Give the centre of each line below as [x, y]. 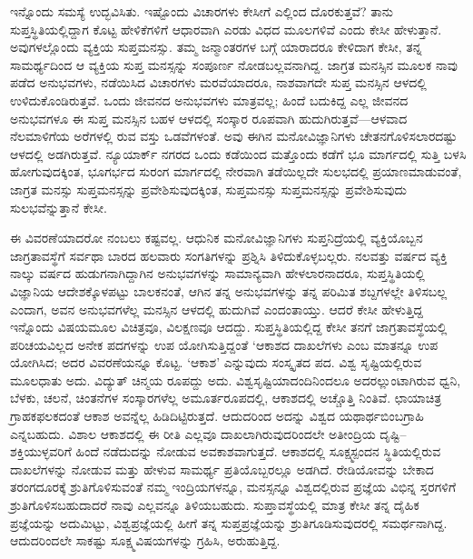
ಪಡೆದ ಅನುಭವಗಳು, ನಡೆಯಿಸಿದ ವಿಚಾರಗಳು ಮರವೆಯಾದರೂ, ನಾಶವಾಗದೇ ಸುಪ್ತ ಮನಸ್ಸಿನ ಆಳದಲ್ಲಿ [218, 82]
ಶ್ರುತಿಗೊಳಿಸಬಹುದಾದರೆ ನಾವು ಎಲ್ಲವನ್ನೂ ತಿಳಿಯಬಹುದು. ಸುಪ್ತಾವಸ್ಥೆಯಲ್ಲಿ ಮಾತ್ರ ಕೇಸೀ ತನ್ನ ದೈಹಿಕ [215, 505]
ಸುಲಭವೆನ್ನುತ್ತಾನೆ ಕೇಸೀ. [59, 207]
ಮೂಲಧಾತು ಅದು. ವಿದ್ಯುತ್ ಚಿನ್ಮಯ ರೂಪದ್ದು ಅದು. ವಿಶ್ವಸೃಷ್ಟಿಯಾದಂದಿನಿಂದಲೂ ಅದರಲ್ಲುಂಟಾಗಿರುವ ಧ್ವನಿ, [236, 379]
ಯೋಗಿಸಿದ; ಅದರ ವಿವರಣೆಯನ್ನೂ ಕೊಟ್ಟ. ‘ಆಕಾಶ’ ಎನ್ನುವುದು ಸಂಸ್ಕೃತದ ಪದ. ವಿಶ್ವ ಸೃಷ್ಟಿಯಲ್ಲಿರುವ [216, 362]
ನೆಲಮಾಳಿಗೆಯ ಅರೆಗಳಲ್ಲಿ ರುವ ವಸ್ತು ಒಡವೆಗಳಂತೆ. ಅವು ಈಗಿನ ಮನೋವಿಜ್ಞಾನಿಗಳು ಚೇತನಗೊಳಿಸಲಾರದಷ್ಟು [234, 136]
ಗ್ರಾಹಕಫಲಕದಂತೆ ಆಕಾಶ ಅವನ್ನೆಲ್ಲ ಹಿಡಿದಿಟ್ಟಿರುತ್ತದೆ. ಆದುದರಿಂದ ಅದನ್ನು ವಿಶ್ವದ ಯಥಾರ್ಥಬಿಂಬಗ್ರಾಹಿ [217, 416]
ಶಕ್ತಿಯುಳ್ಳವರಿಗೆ [41, 451]
